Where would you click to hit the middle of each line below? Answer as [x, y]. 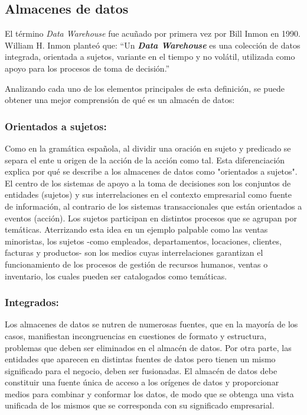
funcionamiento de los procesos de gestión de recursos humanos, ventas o [136, 264]
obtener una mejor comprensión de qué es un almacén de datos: [120, 100]
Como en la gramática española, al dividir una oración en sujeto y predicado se [148, 148]
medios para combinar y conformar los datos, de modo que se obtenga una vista [149, 393]
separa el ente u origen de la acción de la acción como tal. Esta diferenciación [145, 160]
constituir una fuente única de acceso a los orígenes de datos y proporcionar [142, 382]
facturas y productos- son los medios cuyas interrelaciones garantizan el [134, 252]
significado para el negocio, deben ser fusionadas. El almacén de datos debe [141, 370]
